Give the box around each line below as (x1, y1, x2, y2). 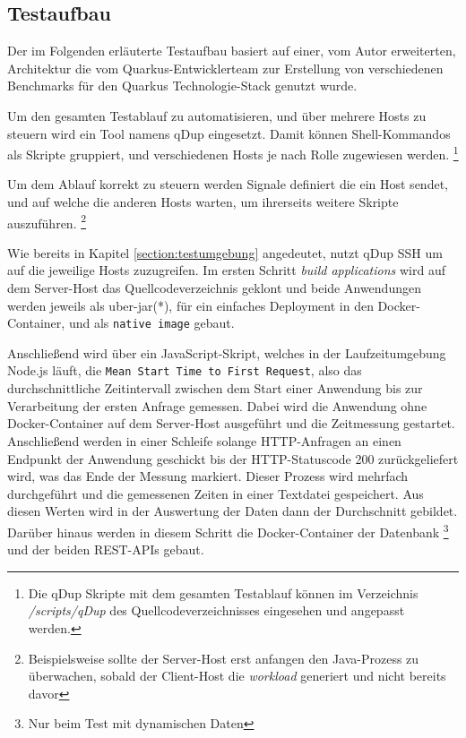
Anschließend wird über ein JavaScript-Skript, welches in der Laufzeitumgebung (7, 343, 446, 362)
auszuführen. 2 (7, 210, 87, 232)
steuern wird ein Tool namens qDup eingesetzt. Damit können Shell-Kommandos (7, 124, 451, 142)
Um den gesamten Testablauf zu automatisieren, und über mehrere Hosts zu (7, 106, 427, 124)
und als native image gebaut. (68, 313, 235, 332)
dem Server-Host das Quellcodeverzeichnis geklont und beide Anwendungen (7, 279, 421, 297)
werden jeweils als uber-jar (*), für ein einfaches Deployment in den (7, 296, 374, 314)
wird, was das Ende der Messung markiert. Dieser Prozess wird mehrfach (7, 467, 409, 485)
